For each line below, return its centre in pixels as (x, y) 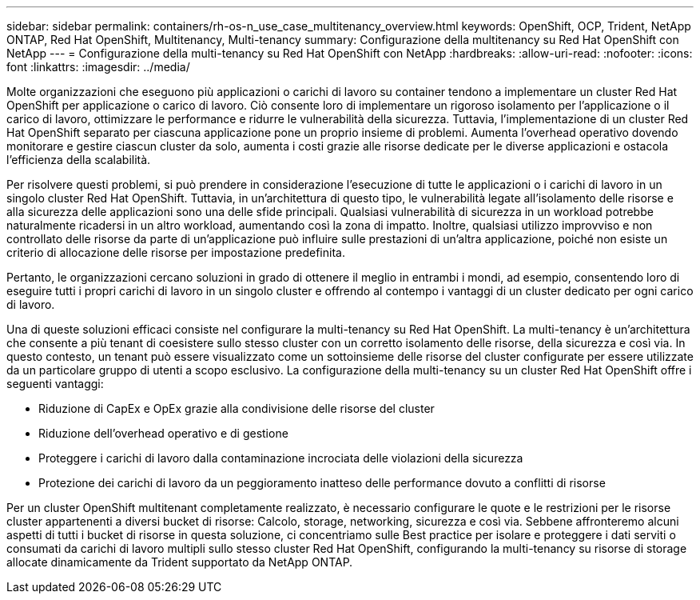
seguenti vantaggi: (55, 384)
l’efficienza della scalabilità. (79, 160)
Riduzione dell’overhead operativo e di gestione (163, 433)
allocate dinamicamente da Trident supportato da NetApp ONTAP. (180, 562)
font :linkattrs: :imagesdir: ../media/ (98, 67)
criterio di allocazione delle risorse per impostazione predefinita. (176, 252)
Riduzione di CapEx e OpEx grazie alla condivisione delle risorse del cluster (237, 408)
